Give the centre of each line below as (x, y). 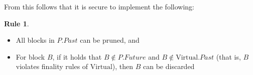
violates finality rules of (52, 66)
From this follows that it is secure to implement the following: (99, 6)
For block (30, 56)
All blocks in (35, 40)
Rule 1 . (17, 23)
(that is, (228, 56)
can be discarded (169, 66)
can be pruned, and (110, 40)
